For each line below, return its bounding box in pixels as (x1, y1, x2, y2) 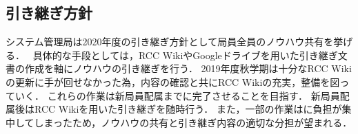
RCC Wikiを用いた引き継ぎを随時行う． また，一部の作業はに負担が (34, 102, 342, 116)
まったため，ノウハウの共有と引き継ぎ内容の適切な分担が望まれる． (43, 115, 352, 129)
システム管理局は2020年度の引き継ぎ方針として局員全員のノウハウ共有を (6, 34, 334, 49)
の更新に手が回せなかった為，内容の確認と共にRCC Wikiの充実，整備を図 (6, 74, 340, 89)
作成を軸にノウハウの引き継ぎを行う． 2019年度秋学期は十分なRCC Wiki (24, 61, 352, 76)
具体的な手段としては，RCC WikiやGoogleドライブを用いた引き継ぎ (32, 47, 338, 62)
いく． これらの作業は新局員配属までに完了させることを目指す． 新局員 (14, 88, 340, 102)
